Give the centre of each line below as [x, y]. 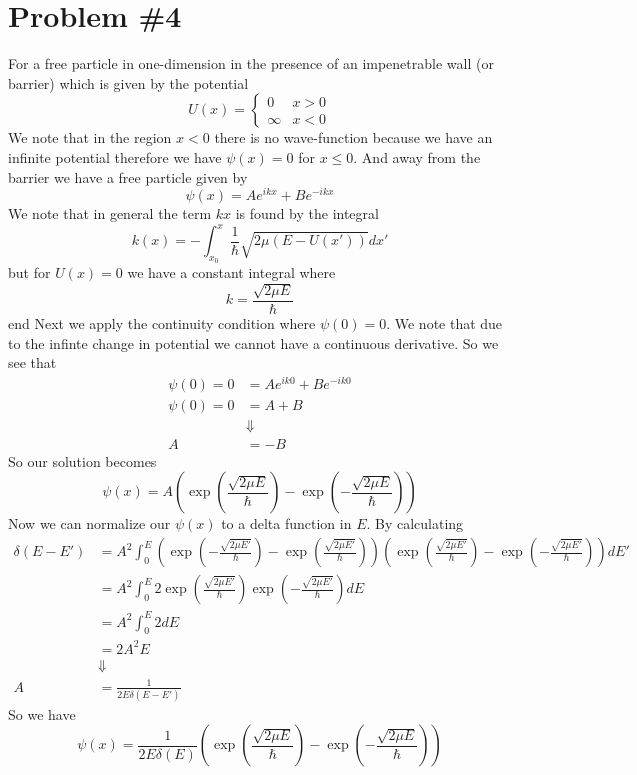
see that [32, 362]
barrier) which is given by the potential [128, 82]
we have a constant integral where [231, 272]
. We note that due [444, 322]
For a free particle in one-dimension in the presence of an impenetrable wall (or [251, 63]
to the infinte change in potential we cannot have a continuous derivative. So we [253, 342]
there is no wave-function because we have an [353, 137]
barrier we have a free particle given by [128, 176]
